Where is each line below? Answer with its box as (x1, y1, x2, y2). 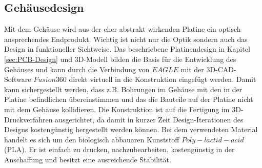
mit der (180, 64, 204, 74)
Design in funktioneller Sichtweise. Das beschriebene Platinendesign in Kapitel (4, 44, 250, 54)
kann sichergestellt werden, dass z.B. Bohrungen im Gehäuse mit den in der (4, 83, 243, 94)
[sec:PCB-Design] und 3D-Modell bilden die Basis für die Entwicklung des (4, 53, 236, 64)
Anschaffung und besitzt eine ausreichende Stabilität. (4, 154, 171, 164)
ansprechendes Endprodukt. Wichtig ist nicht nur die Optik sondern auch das (4, 33, 248, 44)
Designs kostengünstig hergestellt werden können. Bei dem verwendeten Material (4, 124, 258, 135)
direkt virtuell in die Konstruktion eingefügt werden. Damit (69, 74, 256, 85)
